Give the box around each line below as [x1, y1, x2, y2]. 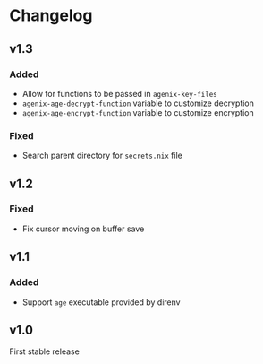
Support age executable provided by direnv [21, 297, 181, 308]
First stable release [9, 346, 81, 357]
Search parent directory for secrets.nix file [21, 150, 183, 161]
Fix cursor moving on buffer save [21, 223, 145, 234]
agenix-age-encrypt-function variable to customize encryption [21, 107, 254, 117]
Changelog [9, 5, 93, 26]
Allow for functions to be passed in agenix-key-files [21, 88, 217, 99]
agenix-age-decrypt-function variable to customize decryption [21, 98, 255, 108]
